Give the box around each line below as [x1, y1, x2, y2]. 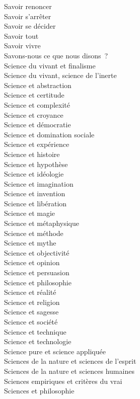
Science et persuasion [4, 267, 69, 278]
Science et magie [4, 208, 55, 218]
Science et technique [4, 326, 66, 337]
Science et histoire [4, 148, 60, 159]
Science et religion [4, 296, 60, 307]
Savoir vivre [4, 40, 41, 51]
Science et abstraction [4, 79, 72, 90]
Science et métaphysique [4, 218, 80, 228]
